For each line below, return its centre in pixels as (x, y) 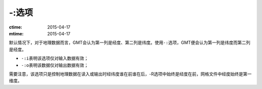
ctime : (16, 27)
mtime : (16, 33)
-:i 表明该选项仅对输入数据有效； (55, 59)
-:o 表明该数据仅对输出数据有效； (55, 65)
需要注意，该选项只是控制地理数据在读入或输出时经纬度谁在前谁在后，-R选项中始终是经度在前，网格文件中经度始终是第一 (130, 74)
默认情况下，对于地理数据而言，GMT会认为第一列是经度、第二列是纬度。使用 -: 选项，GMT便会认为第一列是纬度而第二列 (130, 43)
